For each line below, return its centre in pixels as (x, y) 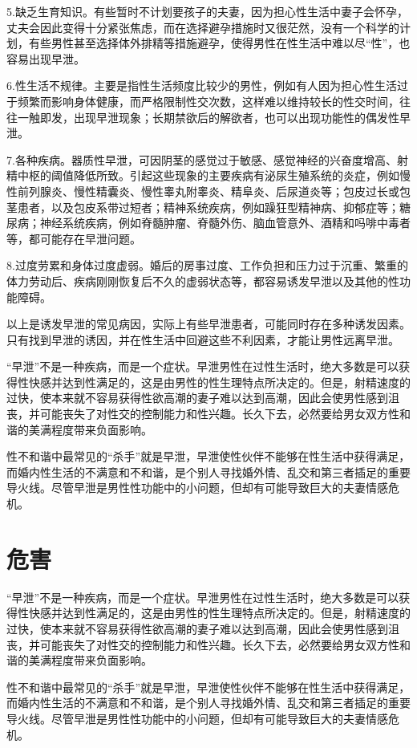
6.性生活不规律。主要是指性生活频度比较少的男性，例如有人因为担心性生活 (202, 85)
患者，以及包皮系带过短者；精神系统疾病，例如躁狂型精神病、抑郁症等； (208, 207)
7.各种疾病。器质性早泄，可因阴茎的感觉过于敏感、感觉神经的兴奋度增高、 (202, 159)
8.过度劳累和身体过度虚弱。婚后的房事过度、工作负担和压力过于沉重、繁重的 (207, 265)
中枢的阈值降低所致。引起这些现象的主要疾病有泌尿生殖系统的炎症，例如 (208, 175)
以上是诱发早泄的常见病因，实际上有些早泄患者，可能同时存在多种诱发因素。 (208, 324)
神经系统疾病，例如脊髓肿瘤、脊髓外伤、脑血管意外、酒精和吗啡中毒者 (225, 223)
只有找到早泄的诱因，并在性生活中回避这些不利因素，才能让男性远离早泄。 (203, 339)
